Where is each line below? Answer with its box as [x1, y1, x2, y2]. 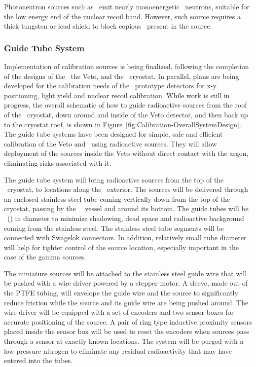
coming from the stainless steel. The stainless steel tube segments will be [4, 222, 224, 233]
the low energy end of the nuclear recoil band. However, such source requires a [4, 11, 241, 21]
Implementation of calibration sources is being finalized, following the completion [4, 61, 249, 71]
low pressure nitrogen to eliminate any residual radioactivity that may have [4, 345, 232, 356]
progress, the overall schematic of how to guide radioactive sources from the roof [4, 100, 247, 110]
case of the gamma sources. [4, 252, 86, 262]
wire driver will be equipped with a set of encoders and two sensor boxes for [4, 307, 234, 317]
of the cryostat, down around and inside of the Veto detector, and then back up [4, 109, 248, 119]
